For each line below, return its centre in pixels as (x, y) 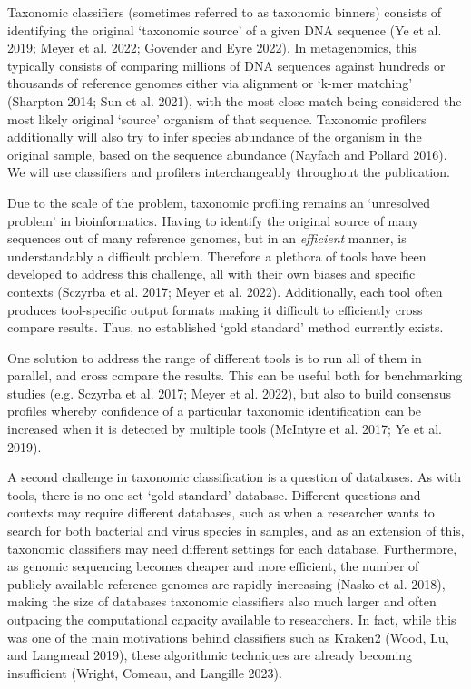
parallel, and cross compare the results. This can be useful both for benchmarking (235, 375)
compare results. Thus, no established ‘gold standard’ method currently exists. (226, 327)
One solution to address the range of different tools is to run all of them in (215, 357)
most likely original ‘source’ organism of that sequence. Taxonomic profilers (217, 118)
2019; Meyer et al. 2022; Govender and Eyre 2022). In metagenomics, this (212, 48)
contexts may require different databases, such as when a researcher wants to (221, 512)
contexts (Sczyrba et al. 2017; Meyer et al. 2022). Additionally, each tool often (225, 291)
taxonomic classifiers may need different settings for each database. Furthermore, (232, 548)
